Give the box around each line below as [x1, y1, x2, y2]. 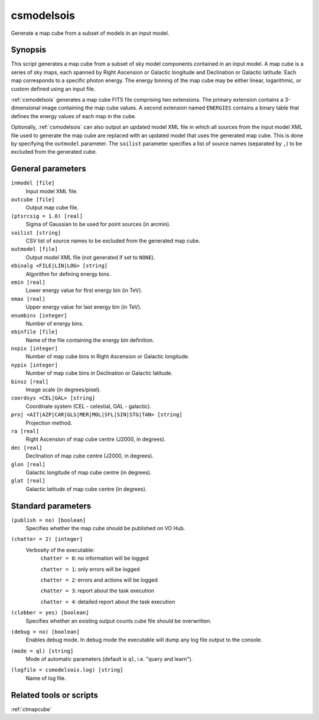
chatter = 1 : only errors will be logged [40, 565, 140, 573]
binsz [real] [11, 378, 49, 385]
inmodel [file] [11, 180, 56, 186]
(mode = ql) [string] [11, 647, 74, 654]
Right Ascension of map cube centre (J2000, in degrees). [25, 436, 166, 443]
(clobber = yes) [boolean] [11, 609, 89, 616]
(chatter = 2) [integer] [11, 536, 83, 543]
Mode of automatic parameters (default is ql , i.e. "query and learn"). [25, 656, 193, 663]
